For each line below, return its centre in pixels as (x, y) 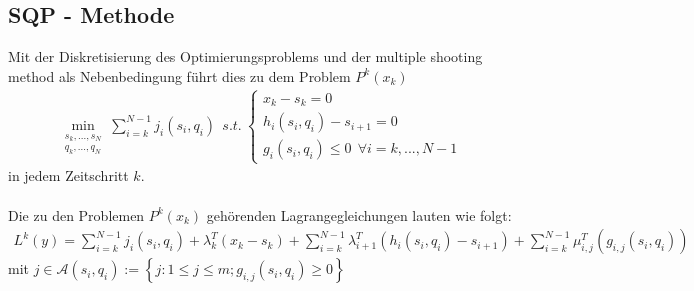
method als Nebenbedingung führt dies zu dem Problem (179, 75)
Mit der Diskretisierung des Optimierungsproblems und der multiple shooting (245, 56)
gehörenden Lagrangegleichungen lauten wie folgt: (359, 214)
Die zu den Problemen (76, 214)
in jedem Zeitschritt (68, 175)
